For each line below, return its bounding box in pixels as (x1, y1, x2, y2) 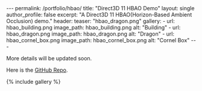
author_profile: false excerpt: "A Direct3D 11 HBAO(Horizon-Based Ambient (6, 11, 192, 18)
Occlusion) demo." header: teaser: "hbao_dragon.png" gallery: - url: (6, 17, 175, 25)
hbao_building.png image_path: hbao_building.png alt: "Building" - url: (6, 24, 181, 31)
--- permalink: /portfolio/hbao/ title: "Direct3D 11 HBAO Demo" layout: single (6, 5, 195, 11)
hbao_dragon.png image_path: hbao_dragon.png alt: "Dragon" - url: (6, 30, 175, 37)
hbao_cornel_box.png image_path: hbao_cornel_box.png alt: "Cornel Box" (6, 37, 190, 43)
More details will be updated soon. (6, 55, 92, 61)
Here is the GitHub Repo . (6, 66, 68, 74)
